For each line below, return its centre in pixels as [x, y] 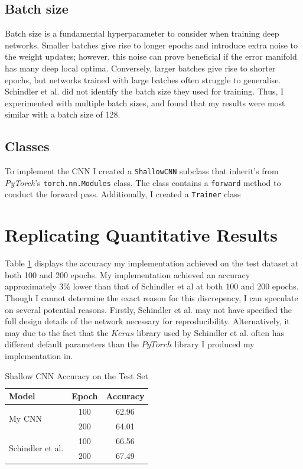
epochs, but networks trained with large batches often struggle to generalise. [143, 79]
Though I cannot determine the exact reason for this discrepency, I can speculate [151, 298]
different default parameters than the [72, 344]
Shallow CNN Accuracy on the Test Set [76, 375]
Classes [27, 146]
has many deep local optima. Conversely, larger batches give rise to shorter [140, 68]
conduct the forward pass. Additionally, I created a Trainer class [123, 194]
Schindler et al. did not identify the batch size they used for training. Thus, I [144, 91]
